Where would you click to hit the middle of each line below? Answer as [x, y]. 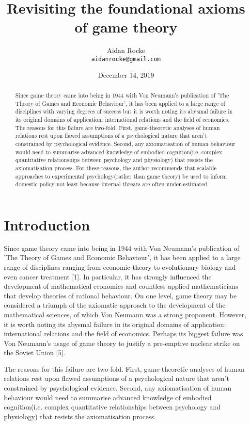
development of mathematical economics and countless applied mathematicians [121, 286]
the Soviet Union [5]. [35, 352]
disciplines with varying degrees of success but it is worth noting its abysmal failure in [124, 111]
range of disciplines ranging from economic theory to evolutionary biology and [120, 267]
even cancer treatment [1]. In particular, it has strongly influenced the [108, 276]
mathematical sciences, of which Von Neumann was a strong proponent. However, [125, 314]
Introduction [47, 224]
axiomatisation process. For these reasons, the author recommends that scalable [116, 168]
